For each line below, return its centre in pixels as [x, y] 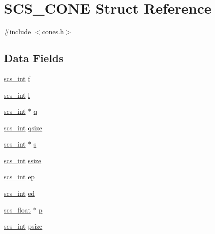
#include [18, 32]
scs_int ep [20, 177]
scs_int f [17, 78]
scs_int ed [20, 193]
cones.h [53, 32]
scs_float [17, 209]
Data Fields [34, 58]
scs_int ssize [23, 160]
